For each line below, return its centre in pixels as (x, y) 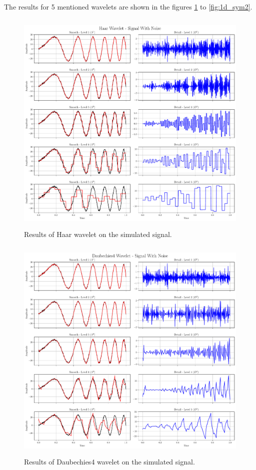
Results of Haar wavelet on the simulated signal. (98, 234)
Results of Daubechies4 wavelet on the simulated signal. (109, 461)
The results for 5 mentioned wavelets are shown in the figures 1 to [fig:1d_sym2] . (128, 7)
